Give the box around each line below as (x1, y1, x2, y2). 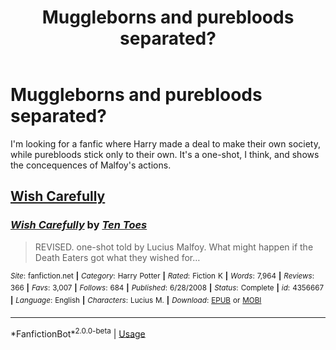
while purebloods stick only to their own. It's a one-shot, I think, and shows (10, 148, 320, 160)
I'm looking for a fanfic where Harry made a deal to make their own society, (10, 137, 321, 150)
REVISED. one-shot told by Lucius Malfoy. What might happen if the (34, 241, 314, 253)
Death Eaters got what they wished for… (34, 251, 201, 263)
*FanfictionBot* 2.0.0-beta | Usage (10, 326, 146, 340)
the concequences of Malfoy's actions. (10, 159, 172, 171)
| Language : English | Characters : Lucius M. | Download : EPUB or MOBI (10, 295, 262, 305)
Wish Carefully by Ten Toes (10, 218, 148, 232)
